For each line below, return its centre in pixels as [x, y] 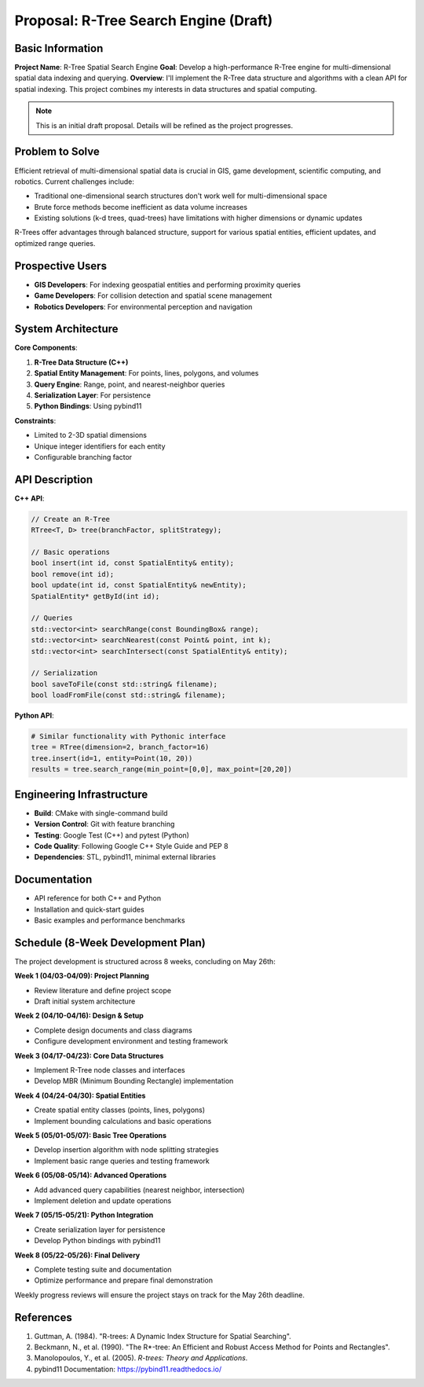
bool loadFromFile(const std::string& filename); [128, 695]
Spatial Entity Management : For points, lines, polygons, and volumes [146, 373]
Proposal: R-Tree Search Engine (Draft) [144, 20]
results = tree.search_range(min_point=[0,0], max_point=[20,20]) [161, 769]
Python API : [34, 716]
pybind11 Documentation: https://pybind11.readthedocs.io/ [128, 1369]
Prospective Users [61, 266]
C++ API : [29, 498]
